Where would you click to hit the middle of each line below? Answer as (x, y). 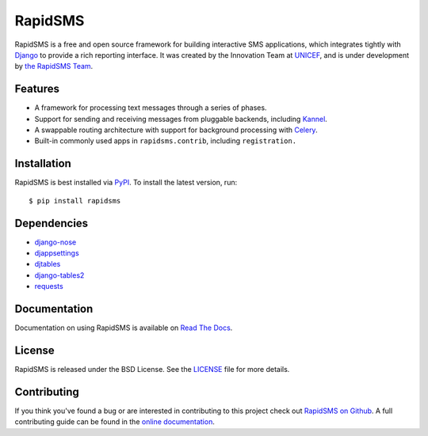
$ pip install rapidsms (75, 201)
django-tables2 (59, 275)
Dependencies (52, 223)
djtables (48, 264)
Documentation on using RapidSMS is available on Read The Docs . (124, 328)
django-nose (55, 242)
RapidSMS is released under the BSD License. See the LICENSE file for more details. (152, 369)
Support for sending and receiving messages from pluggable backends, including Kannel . (181, 119)
